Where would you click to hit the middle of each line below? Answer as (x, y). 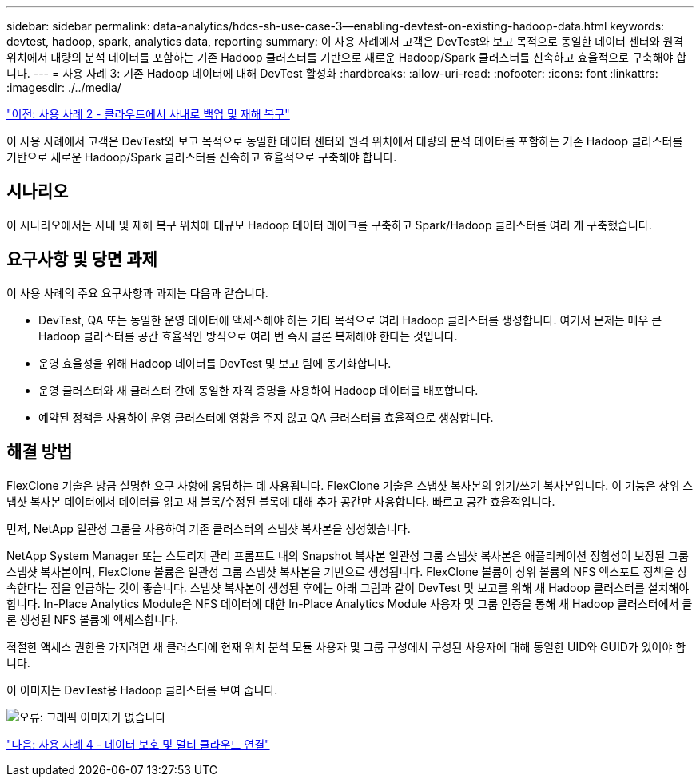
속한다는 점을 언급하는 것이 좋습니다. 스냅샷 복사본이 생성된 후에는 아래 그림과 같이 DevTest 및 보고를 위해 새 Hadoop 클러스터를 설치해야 (348, 587)
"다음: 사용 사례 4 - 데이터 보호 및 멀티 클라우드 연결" (138, 744)
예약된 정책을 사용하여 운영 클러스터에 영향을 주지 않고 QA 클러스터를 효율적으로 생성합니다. (266, 417)
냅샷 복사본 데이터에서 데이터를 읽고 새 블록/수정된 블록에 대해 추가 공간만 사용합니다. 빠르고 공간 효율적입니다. (281, 501)
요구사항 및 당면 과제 (82, 260)
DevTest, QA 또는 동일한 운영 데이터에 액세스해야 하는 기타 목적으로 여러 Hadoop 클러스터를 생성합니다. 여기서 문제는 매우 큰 (350, 320)
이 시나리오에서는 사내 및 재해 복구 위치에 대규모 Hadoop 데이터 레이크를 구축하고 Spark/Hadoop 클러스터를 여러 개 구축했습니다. (329, 225)
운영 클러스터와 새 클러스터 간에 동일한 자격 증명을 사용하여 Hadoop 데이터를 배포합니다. (259, 390)
